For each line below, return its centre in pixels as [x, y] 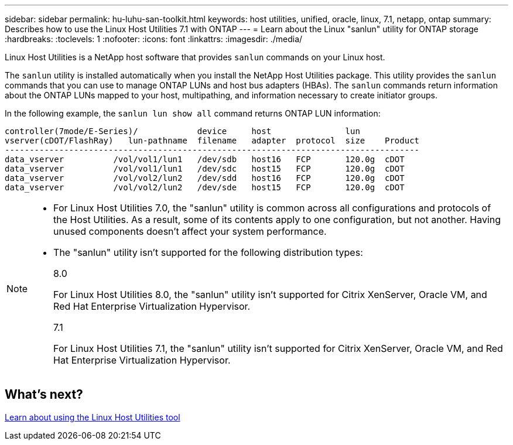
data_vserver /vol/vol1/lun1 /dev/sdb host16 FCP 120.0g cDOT [205, 159]
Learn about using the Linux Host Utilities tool [93, 417]
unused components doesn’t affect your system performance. [190, 231]
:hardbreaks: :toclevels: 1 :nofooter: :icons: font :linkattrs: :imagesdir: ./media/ [154, 39]
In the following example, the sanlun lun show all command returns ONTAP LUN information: [193, 113]
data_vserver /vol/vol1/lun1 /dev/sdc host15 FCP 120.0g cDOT [205, 169]
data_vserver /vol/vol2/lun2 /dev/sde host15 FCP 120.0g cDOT [205, 187]
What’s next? [44, 395]
